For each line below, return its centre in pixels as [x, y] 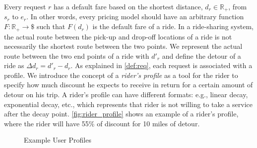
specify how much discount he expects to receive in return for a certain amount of [128, 85]
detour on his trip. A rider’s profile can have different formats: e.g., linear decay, [126, 94]
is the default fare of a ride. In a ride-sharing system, [173, 26]
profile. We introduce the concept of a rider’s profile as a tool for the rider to [121, 75]
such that [51, 26]
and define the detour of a [201, 55]
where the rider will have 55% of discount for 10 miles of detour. [102, 123]
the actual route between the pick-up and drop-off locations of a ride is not [118, 36]
